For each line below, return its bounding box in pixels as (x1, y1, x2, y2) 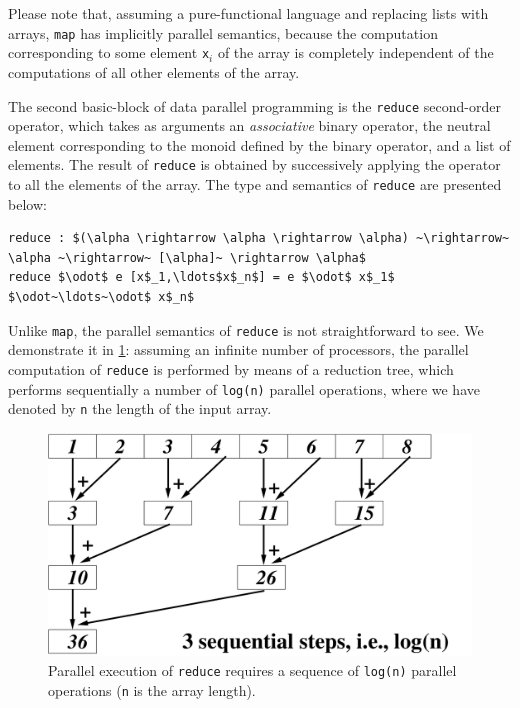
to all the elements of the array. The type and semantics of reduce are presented (8, 174, 502, 194)
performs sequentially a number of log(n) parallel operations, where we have (8, 378, 480, 399)
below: (8, 193, 47, 214)
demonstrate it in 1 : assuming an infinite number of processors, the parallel (8, 339, 469, 360)
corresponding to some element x (8, 42, 210, 63)
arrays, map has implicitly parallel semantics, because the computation (8, 22, 438, 43)
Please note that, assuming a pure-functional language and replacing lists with (8, 3, 489, 23)
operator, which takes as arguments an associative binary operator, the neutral (8, 115, 491, 136)
